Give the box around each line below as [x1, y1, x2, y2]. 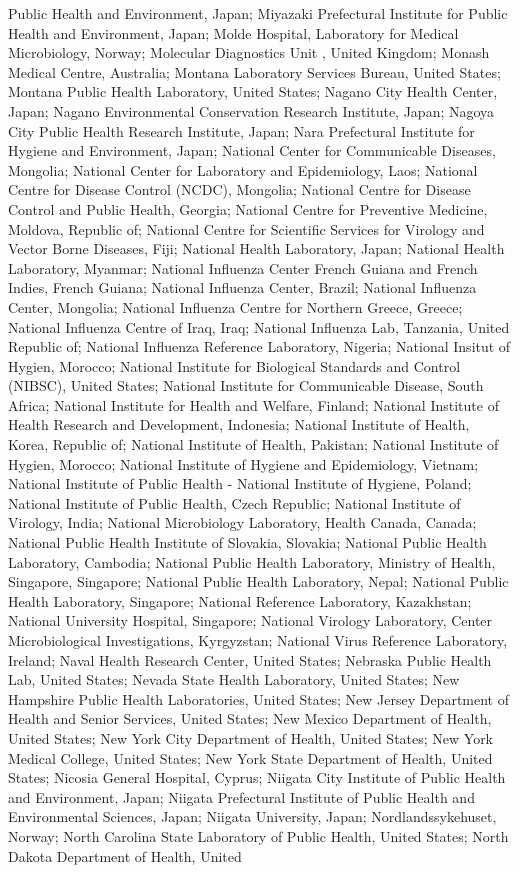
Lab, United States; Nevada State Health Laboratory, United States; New [8, 669, 460, 690]
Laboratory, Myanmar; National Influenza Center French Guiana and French [8, 257, 478, 278]
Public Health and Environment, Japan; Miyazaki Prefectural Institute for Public [8, 3, 508, 23]
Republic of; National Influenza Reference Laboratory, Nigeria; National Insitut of [8, 336, 511, 357]
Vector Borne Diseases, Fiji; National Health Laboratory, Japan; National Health [8, 238, 505, 259]
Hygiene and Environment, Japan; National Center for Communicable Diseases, [8, 140, 496, 161]
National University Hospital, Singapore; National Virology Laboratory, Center [8, 610, 493, 631]
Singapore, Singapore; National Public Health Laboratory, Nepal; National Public [8, 571, 509, 592]
